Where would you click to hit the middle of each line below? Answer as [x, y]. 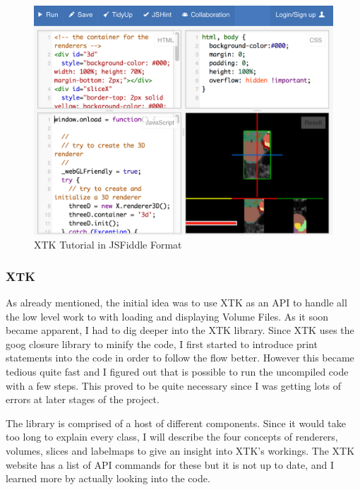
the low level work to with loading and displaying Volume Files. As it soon [167, 316]
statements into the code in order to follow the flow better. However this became [180, 358]
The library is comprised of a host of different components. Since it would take [176, 423]
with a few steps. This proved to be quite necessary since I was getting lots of [174, 385]
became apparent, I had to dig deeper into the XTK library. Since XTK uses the [180, 330]
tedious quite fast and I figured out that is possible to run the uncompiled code [177, 371]
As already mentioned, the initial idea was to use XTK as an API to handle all [176, 303]
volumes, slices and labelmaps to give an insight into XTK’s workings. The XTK [180, 450]
